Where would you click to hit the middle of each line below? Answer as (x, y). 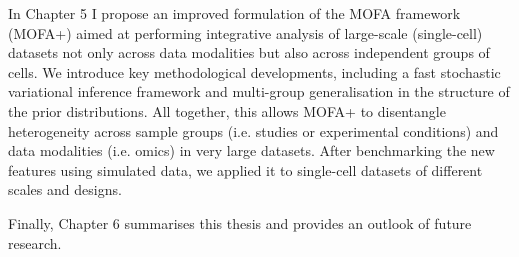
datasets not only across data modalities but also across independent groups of (249, 52)
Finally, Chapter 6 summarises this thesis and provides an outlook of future (240, 222)
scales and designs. (65, 189)
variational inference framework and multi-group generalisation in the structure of (259, 91)
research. (35, 242)
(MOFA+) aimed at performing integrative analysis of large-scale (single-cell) (245, 32)
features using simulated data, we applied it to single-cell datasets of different (245, 169)
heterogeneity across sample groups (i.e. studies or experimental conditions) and (253, 130)
